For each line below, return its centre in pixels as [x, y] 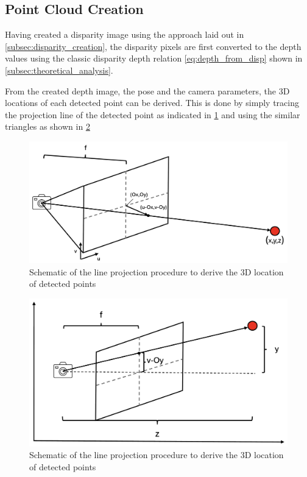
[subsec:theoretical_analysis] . [59, 70]
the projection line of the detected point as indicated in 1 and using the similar [153, 114]
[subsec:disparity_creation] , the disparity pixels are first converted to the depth [153, 46]
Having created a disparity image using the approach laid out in [125, 34]
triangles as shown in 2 [48, 126]
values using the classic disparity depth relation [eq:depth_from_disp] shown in [154, 58]
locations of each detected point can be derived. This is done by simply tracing [152, 103]
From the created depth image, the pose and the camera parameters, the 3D [147, 90]
